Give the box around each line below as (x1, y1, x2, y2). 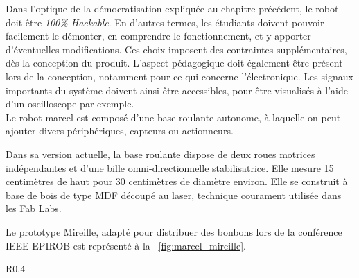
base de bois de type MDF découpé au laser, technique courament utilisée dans (6, 187, 342, 202)
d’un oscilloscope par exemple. (6, 96, 134, 111)
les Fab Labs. (6, 201, 62, 216)
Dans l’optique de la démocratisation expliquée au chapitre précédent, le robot (6, 1, 339, 15)
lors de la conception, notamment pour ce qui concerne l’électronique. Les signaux (6, 69, 353, 83)
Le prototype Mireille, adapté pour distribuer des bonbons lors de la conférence (6, 224, 342, 238)
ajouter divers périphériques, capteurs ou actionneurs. (6, 123, 234, 138)
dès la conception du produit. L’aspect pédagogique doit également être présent (6, 55, 343, 70)
